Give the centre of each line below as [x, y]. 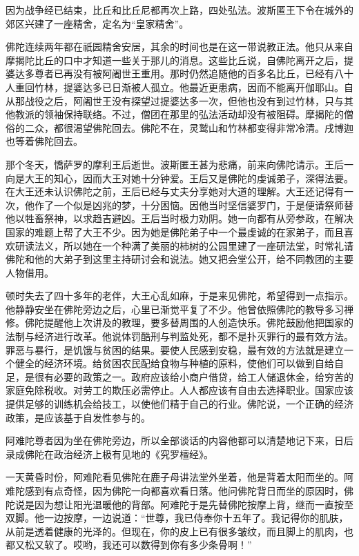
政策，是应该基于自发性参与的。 [78, 417]
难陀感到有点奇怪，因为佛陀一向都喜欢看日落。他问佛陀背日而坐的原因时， [175, 490]
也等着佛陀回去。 [44, 141]
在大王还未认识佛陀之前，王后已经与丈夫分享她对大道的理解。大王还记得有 [175, 191]
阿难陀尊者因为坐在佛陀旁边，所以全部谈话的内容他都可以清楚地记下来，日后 [179, 440]
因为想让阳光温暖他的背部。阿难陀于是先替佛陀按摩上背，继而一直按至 [194, 504]
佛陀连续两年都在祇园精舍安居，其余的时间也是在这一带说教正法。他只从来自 [179, 47]
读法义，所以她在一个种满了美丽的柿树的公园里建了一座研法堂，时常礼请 [189, 245]
